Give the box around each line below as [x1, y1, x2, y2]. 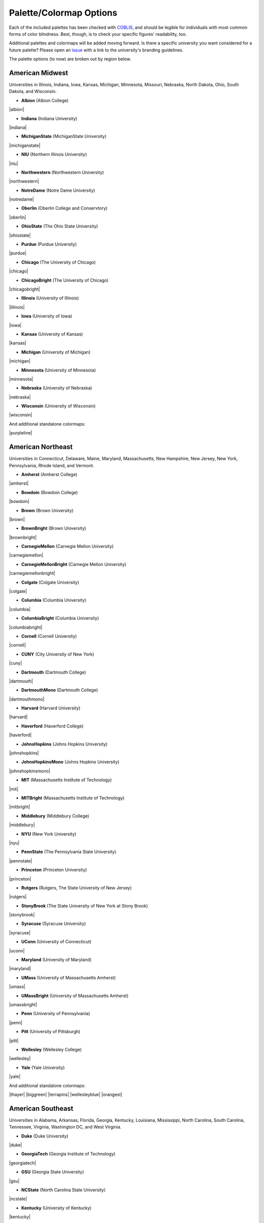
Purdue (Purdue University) [21, 241, 77, 247]
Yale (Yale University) [21, 1064, 65, 1070]
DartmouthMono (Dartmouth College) [21, 687, 98, 693]
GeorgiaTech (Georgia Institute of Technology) [21, 1151, 116, 1157]
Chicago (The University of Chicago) [21, 259, 96, 265]
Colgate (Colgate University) [21, 579, 79, 585]
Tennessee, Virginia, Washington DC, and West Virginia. [9, 1124, 122, 1130]
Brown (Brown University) [21, 507, 74, 513]
